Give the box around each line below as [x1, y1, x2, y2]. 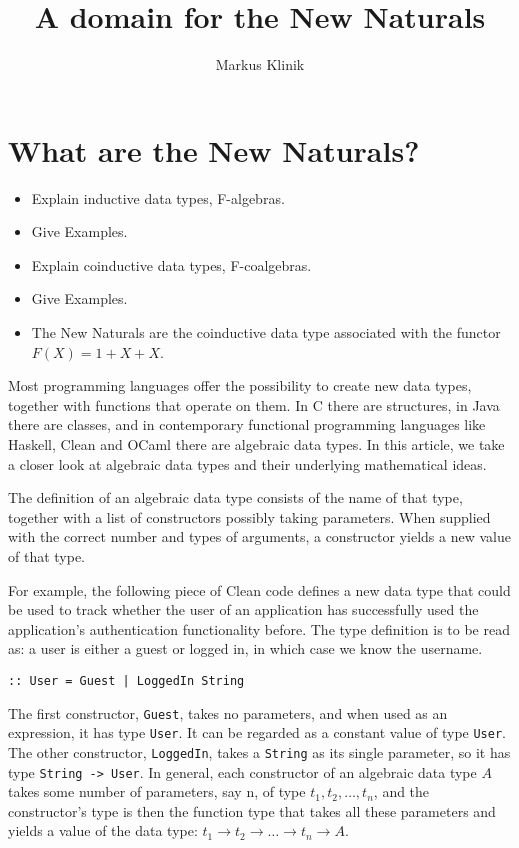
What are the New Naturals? [8, 129, 420, 170]
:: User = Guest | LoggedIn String [8, 673, 245, 688]
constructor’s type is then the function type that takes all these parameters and [8, 800, 496, 821]
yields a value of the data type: [8, 820, 198, 841]
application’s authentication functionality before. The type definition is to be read [8, 618, 510, 639]
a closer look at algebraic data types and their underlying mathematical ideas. [8, 453, 487, 474]
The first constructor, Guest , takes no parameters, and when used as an [8, 702, 448, 723]
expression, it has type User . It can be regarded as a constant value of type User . [8, 722, 506, 743]
